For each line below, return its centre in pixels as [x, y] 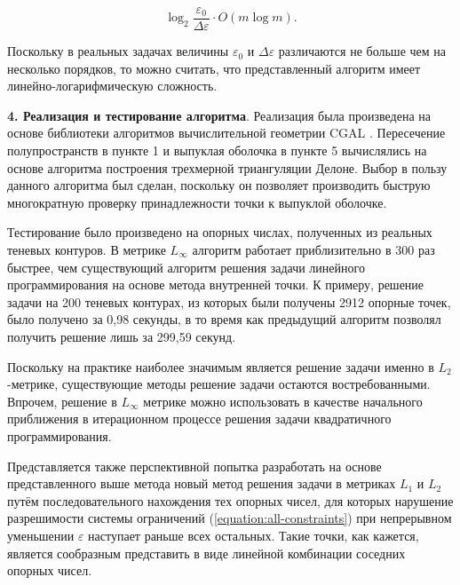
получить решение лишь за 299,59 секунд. [122, 336]
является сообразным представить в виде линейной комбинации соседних [206, 553]
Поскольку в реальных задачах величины [118, 51]
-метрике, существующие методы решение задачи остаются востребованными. [219, 384]
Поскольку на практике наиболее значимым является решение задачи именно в [221, 366]
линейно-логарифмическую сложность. [112, 86]
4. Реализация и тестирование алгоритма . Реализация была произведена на [219, 115]
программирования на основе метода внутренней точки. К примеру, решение [216, 285]
